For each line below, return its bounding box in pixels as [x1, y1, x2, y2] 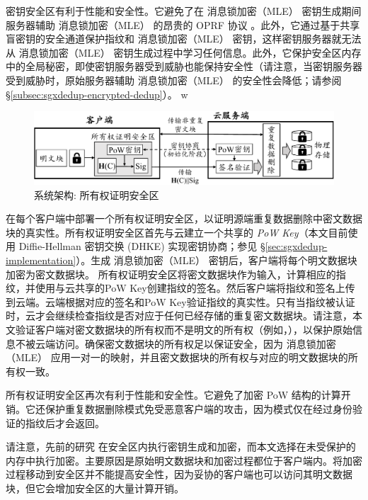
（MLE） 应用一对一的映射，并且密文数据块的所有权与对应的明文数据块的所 [6, 350, 358, 365]
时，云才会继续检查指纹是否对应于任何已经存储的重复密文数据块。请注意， [6, 308, 352, 323]
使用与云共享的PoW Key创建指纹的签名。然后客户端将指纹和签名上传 [35, 280, 355, 295]
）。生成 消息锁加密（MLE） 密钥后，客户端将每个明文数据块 [76, 253, 357, 268]
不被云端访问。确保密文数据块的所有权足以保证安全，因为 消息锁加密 [15, 336, 336, 351]
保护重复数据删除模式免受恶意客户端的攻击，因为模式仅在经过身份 [45, 401, 352, 416]
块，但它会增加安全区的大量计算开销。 [6, 480, 184, 495]
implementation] [6, 253, 76, 268]
